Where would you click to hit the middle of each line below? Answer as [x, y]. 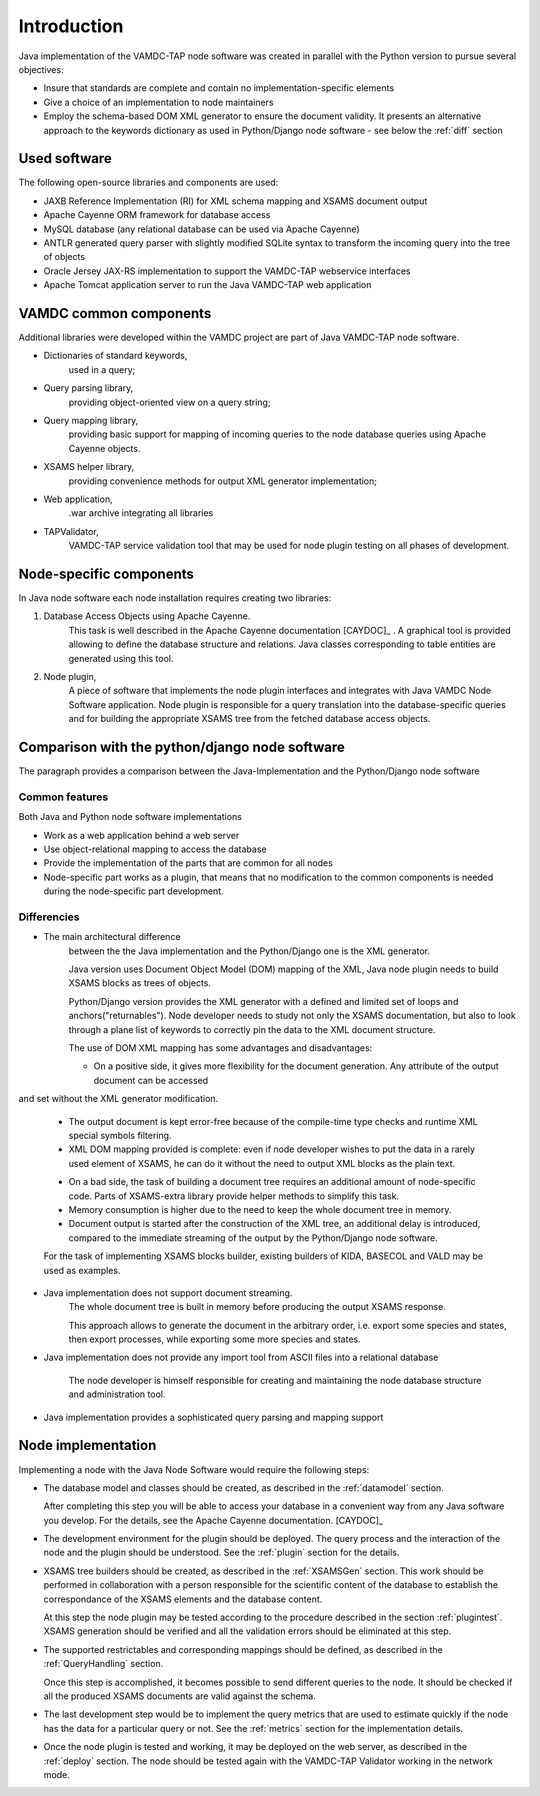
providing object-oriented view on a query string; [169, 402]
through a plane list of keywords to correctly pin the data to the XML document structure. [252, 1029]
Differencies [49, 917]
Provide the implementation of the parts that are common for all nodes [188, 863]
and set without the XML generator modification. [118, 1099]
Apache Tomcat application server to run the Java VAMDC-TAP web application [207, 285]
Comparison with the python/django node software [181, 746]
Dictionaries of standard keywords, [115, 356]
